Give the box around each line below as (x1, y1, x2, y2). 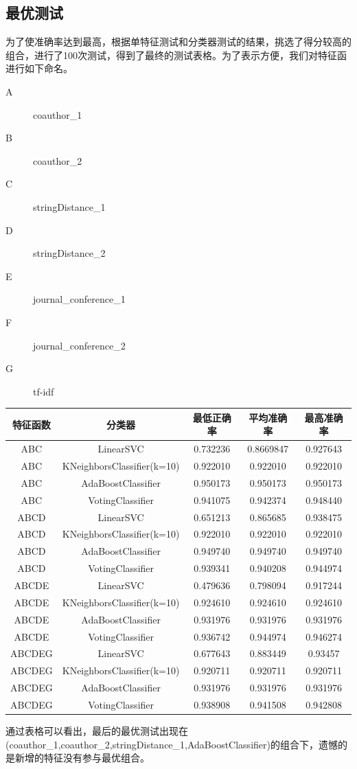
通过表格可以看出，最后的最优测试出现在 (5, 723, 188, 737)
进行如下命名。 (5, 61, 73, 76)
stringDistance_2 (33, 246, 106, 260)
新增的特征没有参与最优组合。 (14, 750, 150, 765)
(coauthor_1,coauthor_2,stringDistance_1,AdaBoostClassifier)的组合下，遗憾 (5, 737, 338, 751)
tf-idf (33, 384, 54, 398)
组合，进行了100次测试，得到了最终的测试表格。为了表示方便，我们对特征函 (5, 47, 347, 62)
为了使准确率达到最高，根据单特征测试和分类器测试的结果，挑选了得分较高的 (5, 34, 352, 49)
